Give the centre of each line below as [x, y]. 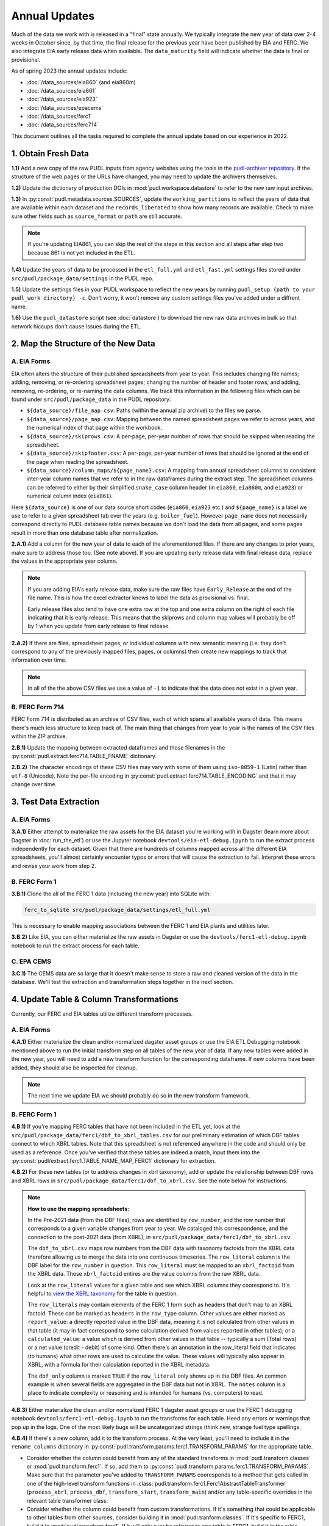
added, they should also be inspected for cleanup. [74, 1068]
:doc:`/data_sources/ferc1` [59, 117]
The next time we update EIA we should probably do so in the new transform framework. [139, 1096]
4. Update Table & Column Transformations [95, 1000]
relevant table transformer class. [67, 1500]
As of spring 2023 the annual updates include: [69, 71]
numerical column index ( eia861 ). [70, 496]
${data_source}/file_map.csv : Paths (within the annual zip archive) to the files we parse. [144, 410]
